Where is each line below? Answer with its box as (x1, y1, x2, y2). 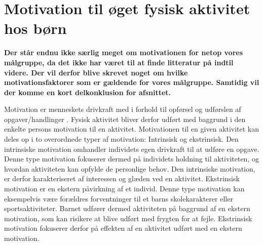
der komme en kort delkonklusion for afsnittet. (4, 87, 171, 97)
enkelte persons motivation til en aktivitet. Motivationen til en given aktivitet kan (4, 124, 259, 134)
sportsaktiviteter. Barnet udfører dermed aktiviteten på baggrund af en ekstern (4, 203, 250, 214)
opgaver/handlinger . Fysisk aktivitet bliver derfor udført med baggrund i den (4, 113, 246, 124)
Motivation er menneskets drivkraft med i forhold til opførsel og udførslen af (4, 104, 241, 114)
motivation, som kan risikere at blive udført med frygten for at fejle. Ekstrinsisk (4, 213, 252, 223)
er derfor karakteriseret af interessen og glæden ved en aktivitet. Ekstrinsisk (4, 173, 240, 184)
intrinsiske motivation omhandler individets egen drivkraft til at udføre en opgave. (4, 143, 259, 154)
